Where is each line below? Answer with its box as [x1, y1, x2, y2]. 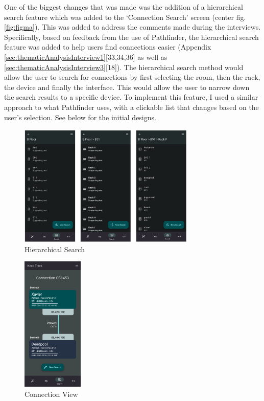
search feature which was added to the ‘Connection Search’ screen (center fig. [4, 11, 246, 22]
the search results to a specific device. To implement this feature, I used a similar [4, 92, 258, 102]
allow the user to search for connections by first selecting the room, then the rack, [4, 72, 260, 82]
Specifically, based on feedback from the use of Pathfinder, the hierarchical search [4, 31, 259, 42]
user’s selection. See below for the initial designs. [4, 112, 156, 122]
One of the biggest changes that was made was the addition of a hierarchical [4, 2, 243, 12]
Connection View [25, 388, 78, 399]
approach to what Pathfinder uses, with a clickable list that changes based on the [4, 101, 259, 112]
